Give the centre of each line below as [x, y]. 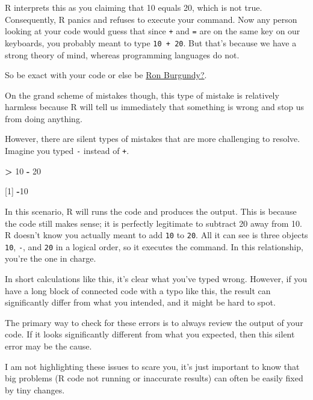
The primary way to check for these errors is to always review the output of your [154, 322]
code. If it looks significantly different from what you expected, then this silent [150, 334]
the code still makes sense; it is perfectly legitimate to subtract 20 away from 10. [154, 223]
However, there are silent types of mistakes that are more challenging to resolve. [153, 139]
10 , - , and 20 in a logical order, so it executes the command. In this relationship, [154, 246]
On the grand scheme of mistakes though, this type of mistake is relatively [142, 95]
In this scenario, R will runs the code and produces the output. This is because [151, 211]
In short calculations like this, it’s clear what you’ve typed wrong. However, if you [156, 278]
